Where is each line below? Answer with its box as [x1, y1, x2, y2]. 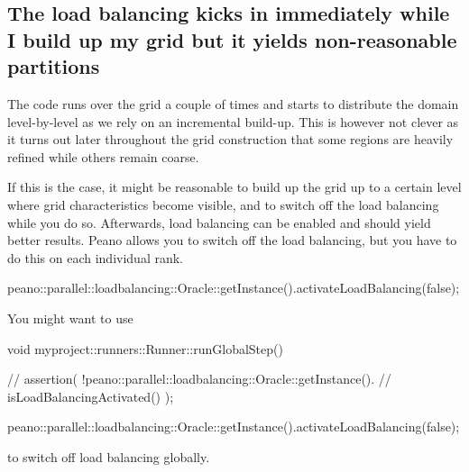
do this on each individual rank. [7, 248, 183, 267]
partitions [7, 52, 100, 80]
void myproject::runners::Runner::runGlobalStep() [7, 339, 283, 358]
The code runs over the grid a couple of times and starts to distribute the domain [7, 94, 459, 113]
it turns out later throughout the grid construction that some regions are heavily [7, 130, 454, 149]
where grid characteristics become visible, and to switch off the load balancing [7, 195, 439, 213]
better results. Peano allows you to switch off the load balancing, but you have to [7, 231, 457, 250]
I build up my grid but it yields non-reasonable [7, 25, 457, 53]
